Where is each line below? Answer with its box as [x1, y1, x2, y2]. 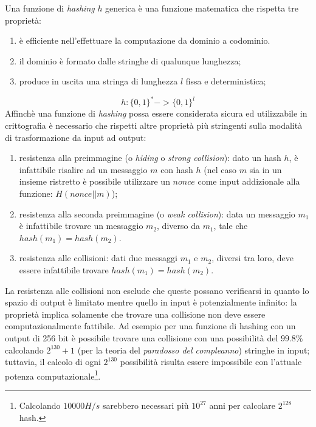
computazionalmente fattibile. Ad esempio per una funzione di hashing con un [5, 319, 296, 332]
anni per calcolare [209, 399, 276, 411]
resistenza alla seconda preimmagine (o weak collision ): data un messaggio [19, 207, 295, 220]
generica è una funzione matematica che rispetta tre [105, 2, 298, 14]
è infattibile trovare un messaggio [19, 219, 143, 232]
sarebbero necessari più [103, 399, 189, 411]
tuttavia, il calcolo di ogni [5, 355, 101, 368]
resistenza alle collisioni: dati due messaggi [19, 251, 177, 264]
